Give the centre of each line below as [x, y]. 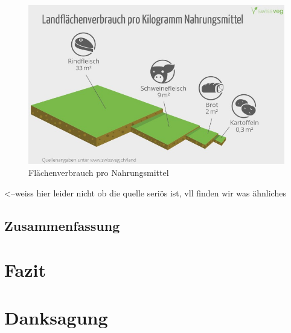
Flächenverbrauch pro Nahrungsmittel [99, 173]
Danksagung [56, 317]
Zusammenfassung [62, 225]
